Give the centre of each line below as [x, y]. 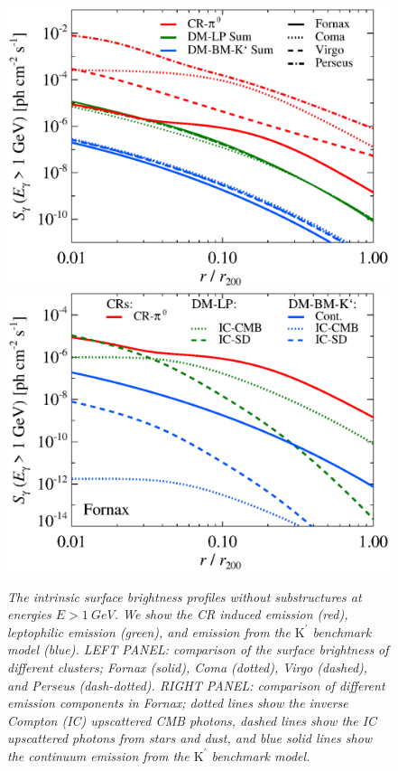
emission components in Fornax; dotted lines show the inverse [178, 703]
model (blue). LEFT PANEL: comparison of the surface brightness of [198, 649]
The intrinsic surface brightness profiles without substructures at [185, 596]
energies [29, 614]
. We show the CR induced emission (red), [231, 614]
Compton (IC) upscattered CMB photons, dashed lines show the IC [192, 720]
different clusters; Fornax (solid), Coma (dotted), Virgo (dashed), [188, 667]
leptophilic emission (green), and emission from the [149, 631]
